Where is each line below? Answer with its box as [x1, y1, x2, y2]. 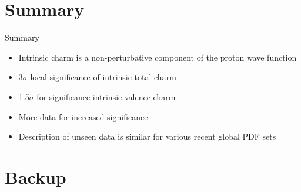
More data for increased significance [18, 110, 148, 123]
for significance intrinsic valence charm [36, 90, 176, 102]
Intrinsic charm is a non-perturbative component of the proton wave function [18, 51, 297, 63]
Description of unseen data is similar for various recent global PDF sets [18, 130, 276, 143]
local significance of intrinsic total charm [30, 71, 176, 83]
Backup [5, 164, 66, 188]
